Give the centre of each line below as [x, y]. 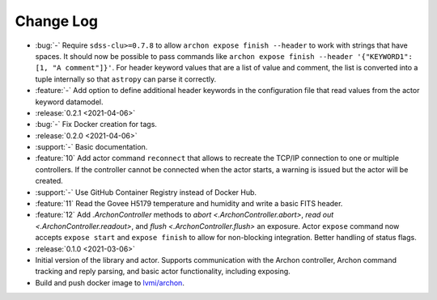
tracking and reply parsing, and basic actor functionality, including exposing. [163, 272]
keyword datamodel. [70, 102]
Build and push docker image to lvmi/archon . [110, 282]
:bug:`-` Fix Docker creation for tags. [96, 125]
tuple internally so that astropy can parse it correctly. [126, 79]
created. [49, 181]
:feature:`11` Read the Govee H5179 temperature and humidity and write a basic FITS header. [189, 204]
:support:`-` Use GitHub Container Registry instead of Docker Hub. [146, 192]
